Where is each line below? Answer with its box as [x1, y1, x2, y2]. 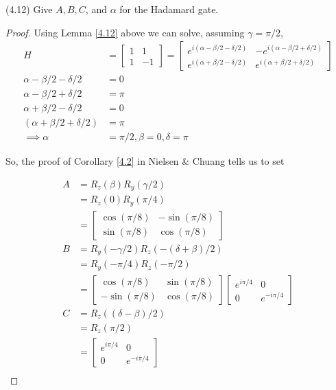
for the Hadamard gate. [119, 2, 219, 16]
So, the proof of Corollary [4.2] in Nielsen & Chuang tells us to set [5, 154, 285, 168]
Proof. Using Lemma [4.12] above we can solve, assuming [5, 25, 245, 39]
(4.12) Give [5, 2, 53, 16]
